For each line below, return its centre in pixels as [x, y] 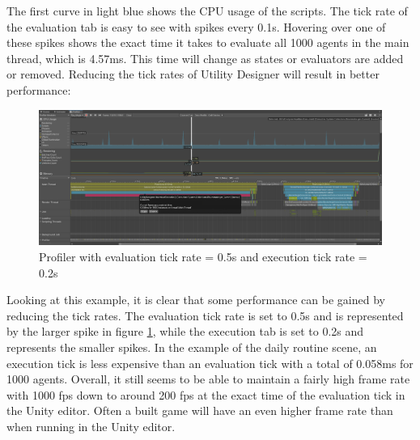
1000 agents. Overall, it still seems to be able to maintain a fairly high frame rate [208, 379]
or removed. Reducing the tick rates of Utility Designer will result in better [193, 74]
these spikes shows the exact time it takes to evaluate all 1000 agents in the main [208, 42]
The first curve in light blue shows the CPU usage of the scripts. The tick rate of [207, 11]
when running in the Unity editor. [91, 426]
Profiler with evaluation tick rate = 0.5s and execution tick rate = [203, 256]
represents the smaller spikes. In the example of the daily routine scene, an [192, 347]
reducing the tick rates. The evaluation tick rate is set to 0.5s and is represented [205, 315]
